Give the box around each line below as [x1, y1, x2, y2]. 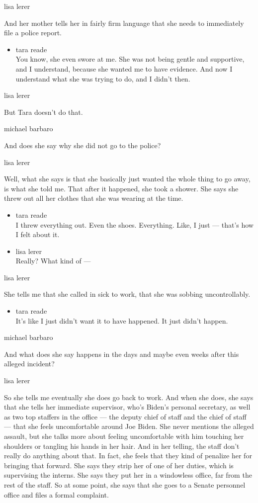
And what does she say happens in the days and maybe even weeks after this [4, 348, 239, 359]
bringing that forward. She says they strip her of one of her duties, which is [4, 460, 234, 470]
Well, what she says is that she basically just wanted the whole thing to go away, [4, 173, 251, 184]
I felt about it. [15, 229, 60, 240]
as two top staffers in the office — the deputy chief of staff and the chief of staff [4, 411, 247, 421]
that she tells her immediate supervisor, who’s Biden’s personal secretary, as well [4, 402, 251, 412]
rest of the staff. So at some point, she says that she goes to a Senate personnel [4, 479, 246, 490]
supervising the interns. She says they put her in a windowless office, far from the [4, 470, 252, 480]
